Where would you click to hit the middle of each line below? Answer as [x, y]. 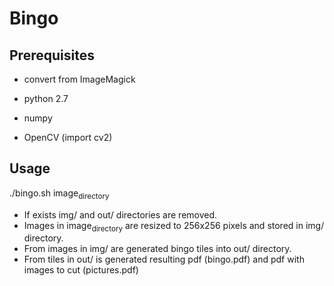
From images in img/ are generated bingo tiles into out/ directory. [157, 249]
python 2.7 [46, 98]
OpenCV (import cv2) [68, 137]
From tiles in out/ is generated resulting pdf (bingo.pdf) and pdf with [164, 259]
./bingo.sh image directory [59, 194]
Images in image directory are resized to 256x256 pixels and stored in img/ [174, 226]
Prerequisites [52, 55]
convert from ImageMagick [79, 79]
